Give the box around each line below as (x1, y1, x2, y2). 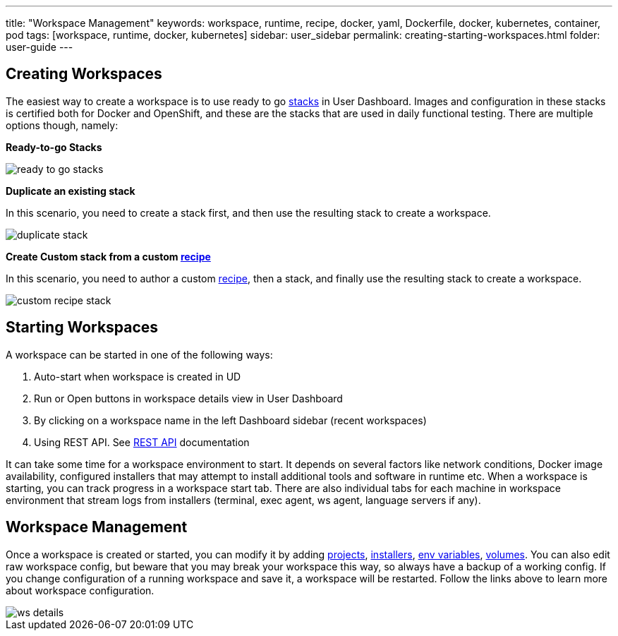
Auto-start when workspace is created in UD (34, 370, 241, 383)
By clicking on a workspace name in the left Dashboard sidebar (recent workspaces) (34, 414, 427, 426)
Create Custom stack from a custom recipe (6, 250, 211, 263)
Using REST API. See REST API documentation (34, 436, 250, 448)
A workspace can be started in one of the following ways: (6, 348, 273, 361)
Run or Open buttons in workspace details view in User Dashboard (34, 392, 343, 404)
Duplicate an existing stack (6, 184, 135, 197)
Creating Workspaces (6, 65, 162, 83)
